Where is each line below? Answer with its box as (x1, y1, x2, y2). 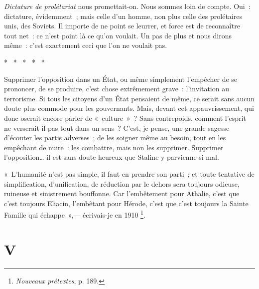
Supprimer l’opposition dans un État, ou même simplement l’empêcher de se (4, 73, 238, 84)
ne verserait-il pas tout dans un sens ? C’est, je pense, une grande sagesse (4, 122, 230, 133)
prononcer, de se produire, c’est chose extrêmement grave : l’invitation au (4, 83, 229, 94)
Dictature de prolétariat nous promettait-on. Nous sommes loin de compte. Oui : (4, 1, 251, 11)
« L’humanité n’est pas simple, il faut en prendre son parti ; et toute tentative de (4, 168, 255, 179)
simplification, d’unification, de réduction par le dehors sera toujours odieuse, (4, 178, 240, 189)
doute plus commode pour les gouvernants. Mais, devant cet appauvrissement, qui (4, 103, 254, 113)
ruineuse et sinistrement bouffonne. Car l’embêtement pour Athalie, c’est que (4, 188, 240, 199)
